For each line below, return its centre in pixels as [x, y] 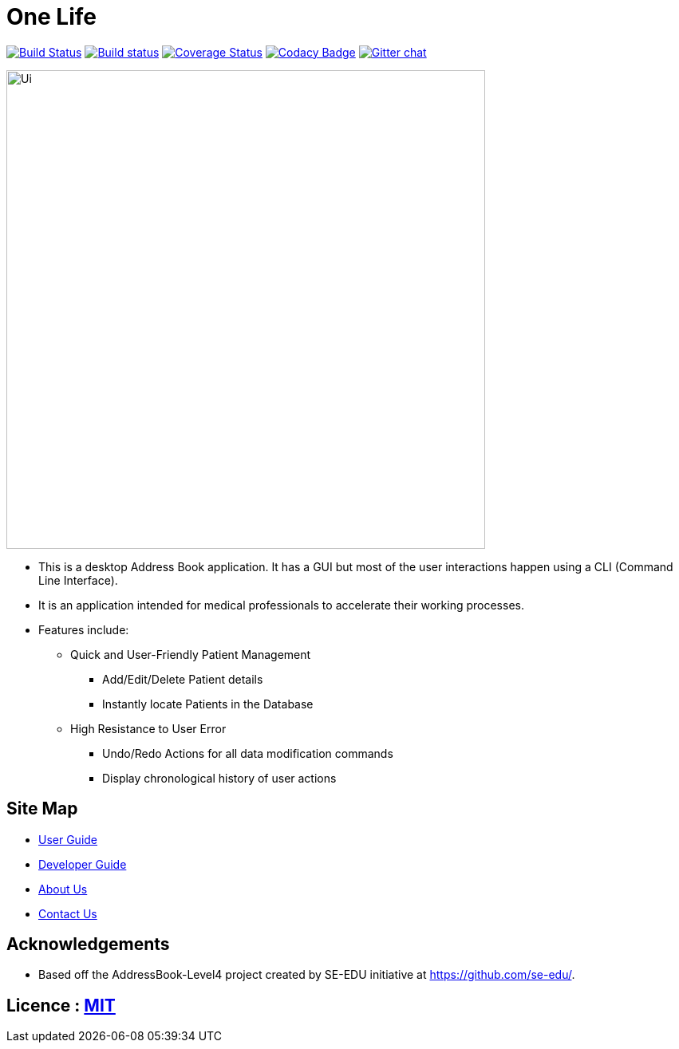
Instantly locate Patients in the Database [208, 704]
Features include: [84, 629]
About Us [63, 889]
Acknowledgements [88, 944]
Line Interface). [78, 580]
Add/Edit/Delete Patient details [183, 679]
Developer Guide [83, 864]
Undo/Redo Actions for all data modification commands [248, 753]
